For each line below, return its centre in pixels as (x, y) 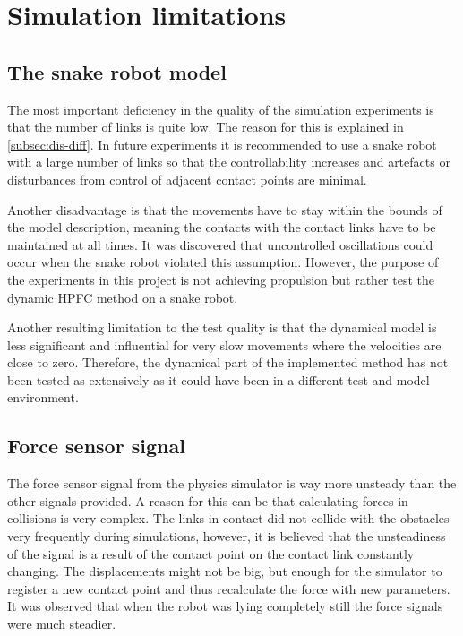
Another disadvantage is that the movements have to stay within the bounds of (225, 209)
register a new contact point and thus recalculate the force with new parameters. (229, 588)
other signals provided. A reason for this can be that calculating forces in (208, 500)
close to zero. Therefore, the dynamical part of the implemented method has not (228, 362)
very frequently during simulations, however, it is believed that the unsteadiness (227, 536)
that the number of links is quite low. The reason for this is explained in (206, 127)
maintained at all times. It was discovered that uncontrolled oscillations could (220, 244)
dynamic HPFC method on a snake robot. (123, 297)
